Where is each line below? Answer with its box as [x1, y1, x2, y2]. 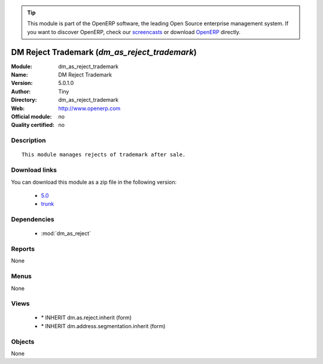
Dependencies [11, 216, 55, 224]
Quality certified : [11, 122, 55, 129]
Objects [11, 337, 35, 345]
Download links [11, 166, 57, 174]
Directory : [11, 96, 37, 104]
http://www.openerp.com [58, 105, 121, 112]
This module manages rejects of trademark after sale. [22, 151, 186, 158]
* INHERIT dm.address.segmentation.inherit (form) [41, 322, 166, 329]
